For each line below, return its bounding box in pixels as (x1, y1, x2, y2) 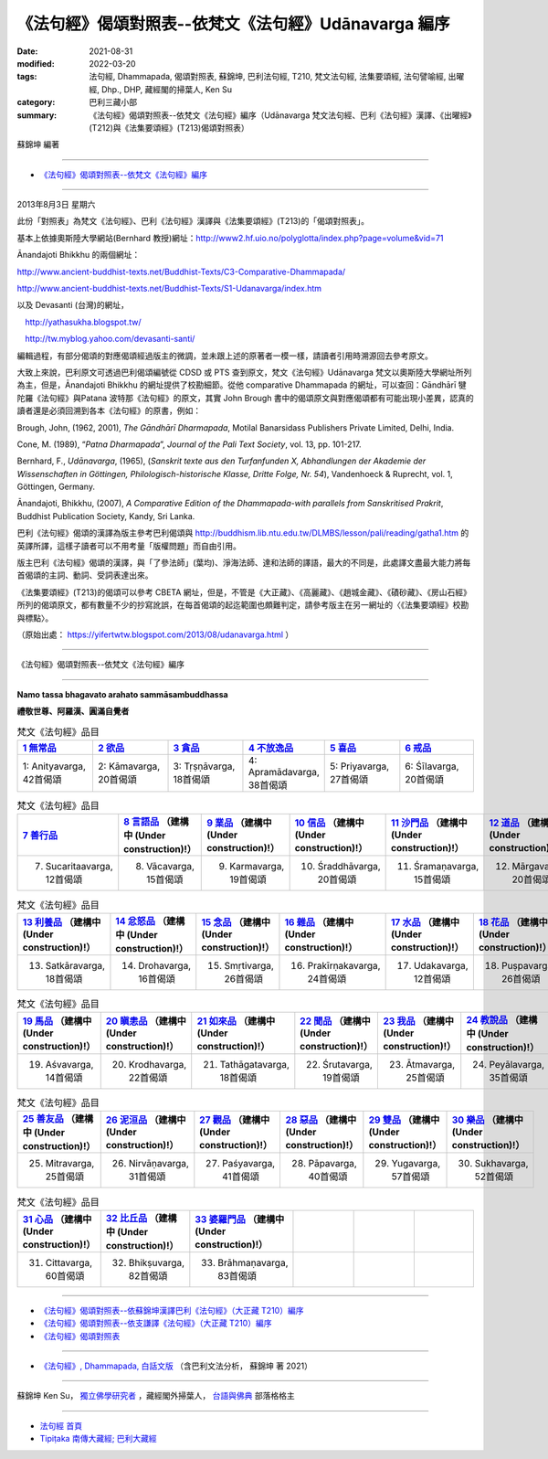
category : (16, 97, 56, 108)
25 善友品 (22, 1113, 64, 1125)
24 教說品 (466, 1014, 509, 1027)
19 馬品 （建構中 (22, 1015, 92, 1028)
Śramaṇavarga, (414, 860, 479, 873)
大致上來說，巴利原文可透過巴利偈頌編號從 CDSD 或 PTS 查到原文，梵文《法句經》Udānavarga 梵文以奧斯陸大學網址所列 (16, 367, 472, 378)
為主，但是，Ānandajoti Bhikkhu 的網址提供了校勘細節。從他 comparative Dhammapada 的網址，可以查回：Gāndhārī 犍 (16, 379, 467, 390)
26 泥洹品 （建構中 (105, 1113, 186, 1126)
